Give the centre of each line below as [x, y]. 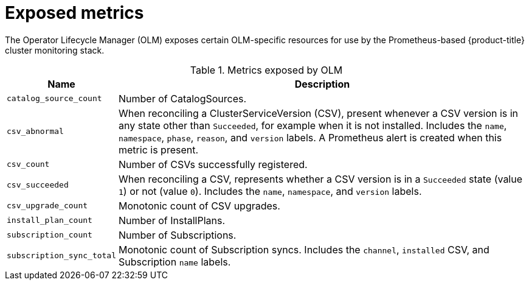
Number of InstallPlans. [172, 220]
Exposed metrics [74, 13]
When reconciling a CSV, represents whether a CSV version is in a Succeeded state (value [321, 179]
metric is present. [159, 150]
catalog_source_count [54, 99]
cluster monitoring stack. [55, 50]
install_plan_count [50, 220]
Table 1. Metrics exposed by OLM [266, 70]
